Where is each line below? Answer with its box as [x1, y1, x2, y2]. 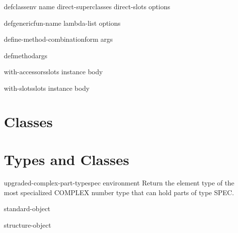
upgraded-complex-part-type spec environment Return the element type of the [4, 178, 235, 188]
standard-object [4, 203, 50, 214]
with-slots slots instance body [4, 83, 90, 93]
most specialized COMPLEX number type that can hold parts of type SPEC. [4, 187, 234, 197]
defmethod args [4, 50, 48, 60]
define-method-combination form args [4, 34, 113, 44]
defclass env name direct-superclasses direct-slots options [4, 1, 170, 11]
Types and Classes [4, 150, 129, 169]
